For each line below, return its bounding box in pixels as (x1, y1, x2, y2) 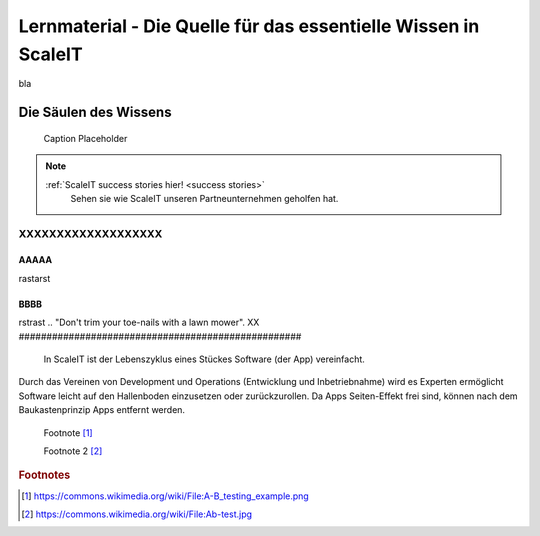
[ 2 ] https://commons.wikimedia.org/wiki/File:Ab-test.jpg (21, 508, 253, 520)
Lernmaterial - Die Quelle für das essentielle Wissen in (18, 15, 480, 37)
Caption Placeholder (43, 132, 128, 144)
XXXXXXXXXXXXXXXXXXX (18, 226, 163, 240)
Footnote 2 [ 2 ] (43, 445, 103, 457)
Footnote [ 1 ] (43, 426, 94, 439)
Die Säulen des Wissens (18, 104, 172, 121)
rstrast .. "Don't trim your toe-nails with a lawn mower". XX (18, 316, 260, 329)
